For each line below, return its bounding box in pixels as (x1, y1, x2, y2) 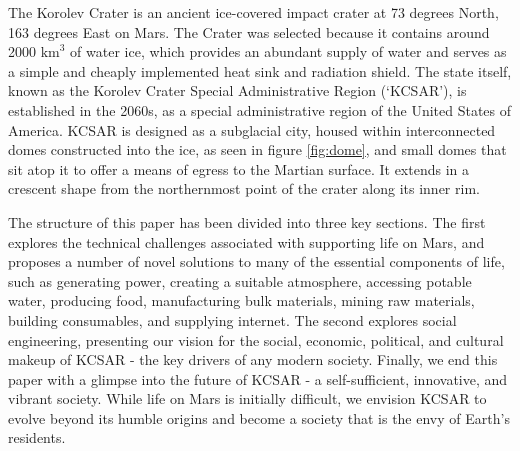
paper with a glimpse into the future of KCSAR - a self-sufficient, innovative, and (8, 368, 508, 389)
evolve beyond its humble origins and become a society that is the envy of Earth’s (8, 407, 510, 428)
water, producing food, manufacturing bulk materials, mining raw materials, (8, 290, 475, 311)
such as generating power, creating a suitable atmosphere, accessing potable (8, 270, 472, 291)
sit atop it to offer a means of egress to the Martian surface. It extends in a (8, 158, 470, 179)
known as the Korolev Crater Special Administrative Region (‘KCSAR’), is (8, 80, 467, 101)
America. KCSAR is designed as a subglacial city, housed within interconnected (8, 119, 496, 140)
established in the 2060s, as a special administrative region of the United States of (8, 99, 512, 120)
